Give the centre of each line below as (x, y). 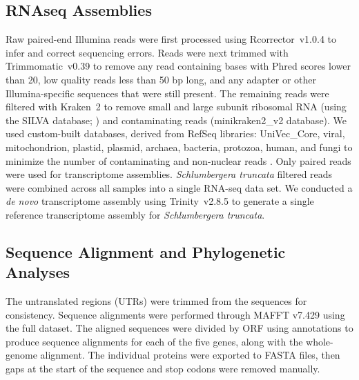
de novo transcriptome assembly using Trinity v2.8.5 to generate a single (160, 201)
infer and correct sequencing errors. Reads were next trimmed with (147, 52)
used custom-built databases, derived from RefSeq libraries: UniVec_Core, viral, (175, 133)
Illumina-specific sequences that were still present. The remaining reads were (167, 93)
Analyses (38, 272)
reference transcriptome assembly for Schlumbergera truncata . (135, 214)
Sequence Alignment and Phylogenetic (146, 251)
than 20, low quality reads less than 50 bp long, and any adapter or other (161, 79)
